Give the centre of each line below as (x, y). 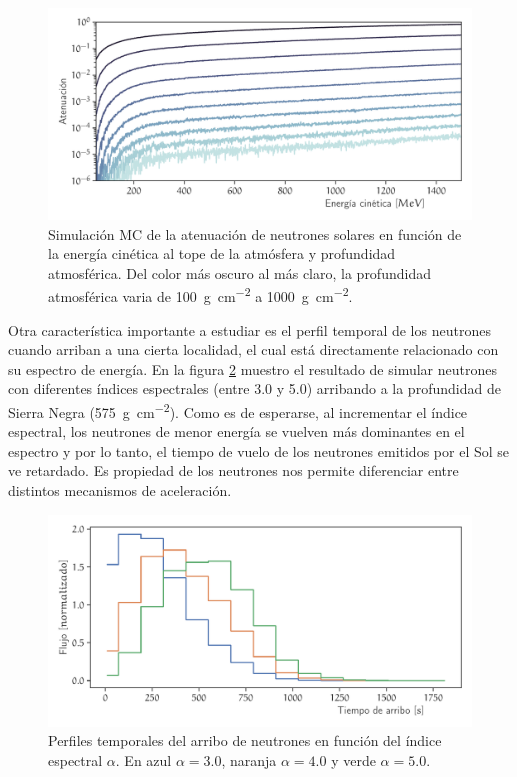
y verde (353, 759)
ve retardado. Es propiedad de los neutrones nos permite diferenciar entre (233, 470)
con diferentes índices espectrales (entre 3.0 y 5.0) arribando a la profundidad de (254, 388)
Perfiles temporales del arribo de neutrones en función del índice (245, 740)
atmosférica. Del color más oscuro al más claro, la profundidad (239, 272)
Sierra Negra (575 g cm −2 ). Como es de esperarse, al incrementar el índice (238, 410)
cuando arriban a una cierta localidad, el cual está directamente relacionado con (253, 349)
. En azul (143, 759)
